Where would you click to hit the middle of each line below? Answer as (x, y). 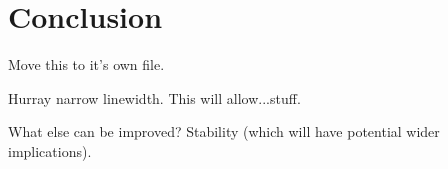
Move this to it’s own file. (86, 64)
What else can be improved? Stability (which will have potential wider (224, 131)
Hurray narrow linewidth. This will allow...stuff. (154, 97)
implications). (50, 150)
